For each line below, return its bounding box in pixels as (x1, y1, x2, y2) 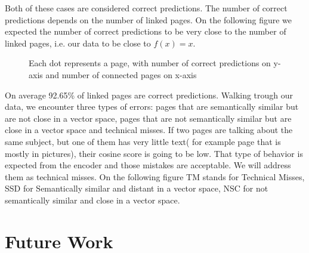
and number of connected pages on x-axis (45, 68, 197, 81)
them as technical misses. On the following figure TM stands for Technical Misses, (5, 170, 305, 183)
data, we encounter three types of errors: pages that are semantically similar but (5, 100, 299, 113)
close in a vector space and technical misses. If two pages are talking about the (5, 124, 293, 136)
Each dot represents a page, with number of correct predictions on (29, 57, 271, 69)
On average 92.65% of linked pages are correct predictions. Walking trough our (5, 88, 293, 101)
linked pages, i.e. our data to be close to (5, 36, 151, 49)
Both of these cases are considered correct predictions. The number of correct (5, 2, 288, 14)
